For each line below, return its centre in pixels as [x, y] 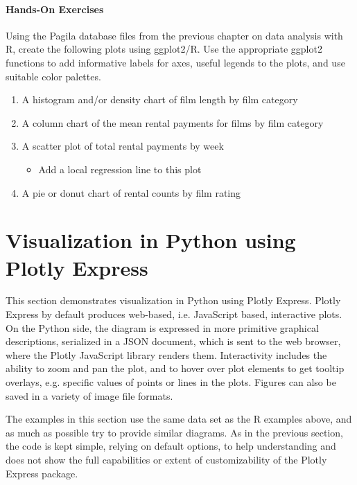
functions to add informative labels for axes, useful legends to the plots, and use [175, 62]
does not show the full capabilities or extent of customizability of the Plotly [166, 459]
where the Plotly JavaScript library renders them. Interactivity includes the [166, 354]
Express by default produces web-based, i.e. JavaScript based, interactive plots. [174, 314]
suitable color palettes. [53, 76]
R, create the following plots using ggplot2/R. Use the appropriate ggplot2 [164, 49]
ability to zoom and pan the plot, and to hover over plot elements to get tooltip [175, 368]
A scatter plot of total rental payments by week [123, 146]
